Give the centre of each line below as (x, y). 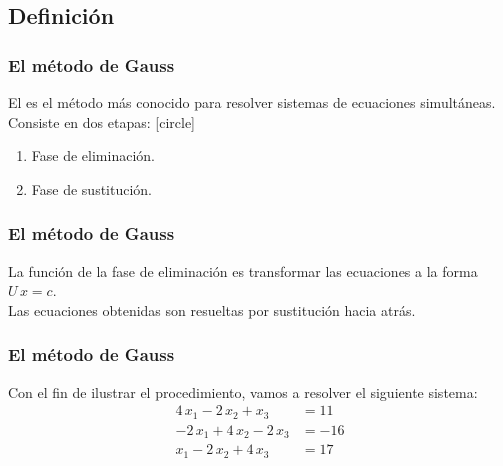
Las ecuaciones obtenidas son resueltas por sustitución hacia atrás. (212, 309)
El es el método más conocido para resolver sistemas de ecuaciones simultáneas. (252, 102)
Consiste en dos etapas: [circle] (101, 121)
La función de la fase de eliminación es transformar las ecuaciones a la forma (243, 270)
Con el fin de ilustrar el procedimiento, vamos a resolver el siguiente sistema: (243, 391)
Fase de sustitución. (92, 188)
